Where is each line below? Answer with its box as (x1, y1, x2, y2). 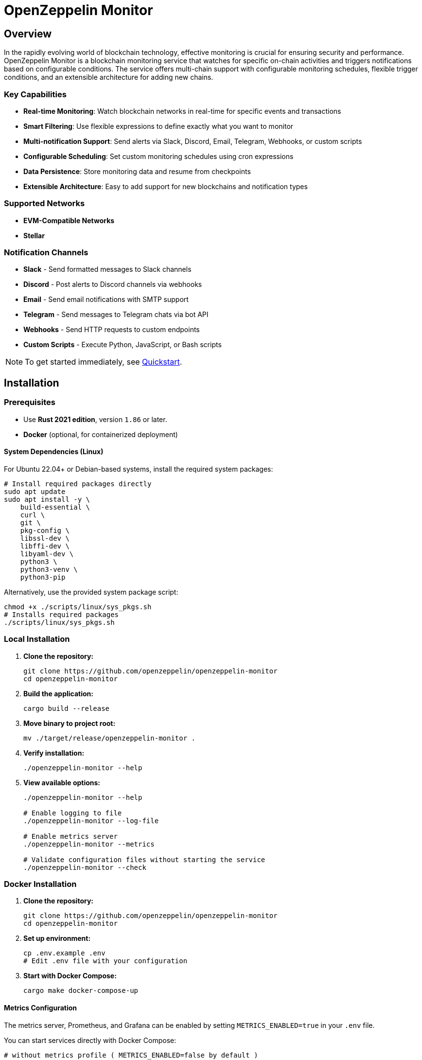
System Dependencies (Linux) (4, 447, 104, 456)
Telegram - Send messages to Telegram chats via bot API (23, 310, 209, 319)
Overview (4, 27, 52, 40)
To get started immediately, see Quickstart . (25, 357, 182, 367)
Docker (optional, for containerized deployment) (23, 430, 178, 439)
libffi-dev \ (20, 542, 70, 550)
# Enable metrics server (23, 832, 118, 840)
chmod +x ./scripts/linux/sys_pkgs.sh (4, 602, 152, 611)
